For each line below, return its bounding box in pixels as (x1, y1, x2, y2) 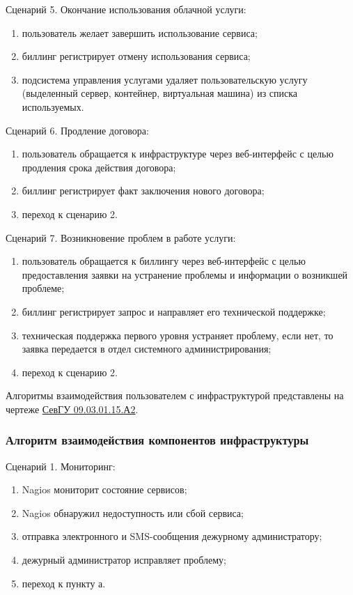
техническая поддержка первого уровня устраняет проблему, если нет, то (22, 327, 334, 342)
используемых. (22, 99, 84, 114)
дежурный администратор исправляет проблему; (22, 552, 226, 567)
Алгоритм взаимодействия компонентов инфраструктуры (6, 431, 309, 449)
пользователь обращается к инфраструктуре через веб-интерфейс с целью (22, 146, 334, 161)
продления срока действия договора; (22, 160, 176, 174)
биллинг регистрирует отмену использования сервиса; (22, 49, 251, 63)
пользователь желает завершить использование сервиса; (22, 25, 258, 40)
